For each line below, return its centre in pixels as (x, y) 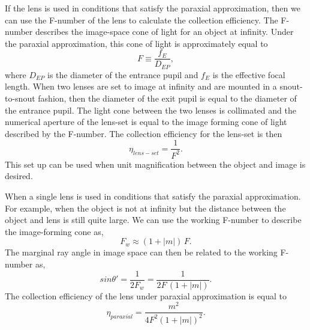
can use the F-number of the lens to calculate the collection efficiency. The (142, 20)
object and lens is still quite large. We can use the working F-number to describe (153, 220)
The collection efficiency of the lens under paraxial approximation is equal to (146, 295)
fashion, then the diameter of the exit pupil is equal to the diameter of (167, 98)
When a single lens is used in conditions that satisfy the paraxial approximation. (153, 196)
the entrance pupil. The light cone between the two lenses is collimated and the (151, 110)
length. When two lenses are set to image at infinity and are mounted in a (141, 86)
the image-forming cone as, (54, 231)
